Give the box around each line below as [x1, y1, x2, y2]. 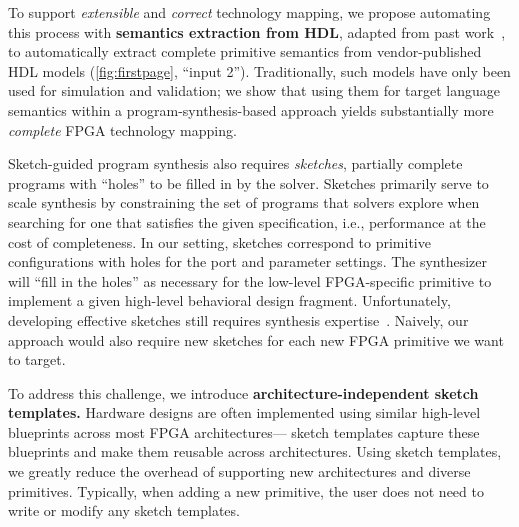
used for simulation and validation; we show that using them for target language [8, 80, 500, 101]
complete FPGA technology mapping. [8, 119, 237, 140]
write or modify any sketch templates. [8, 500, 240, 521]
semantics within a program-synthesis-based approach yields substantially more [8, 99, 494, 120]
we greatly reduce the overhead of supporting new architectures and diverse [8, 461, 471, 482]
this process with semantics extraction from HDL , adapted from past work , [8, 21, 506, 42]
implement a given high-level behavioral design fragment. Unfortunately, [8, 290, 451, 311]
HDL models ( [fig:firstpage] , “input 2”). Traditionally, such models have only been [8, 60, 511, 81]
